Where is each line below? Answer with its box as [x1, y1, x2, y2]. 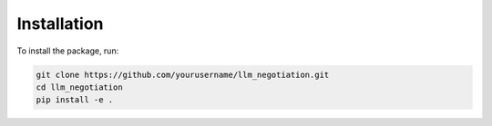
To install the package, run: [16, 45, 119, 56]
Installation [16, 14, 104, 34]
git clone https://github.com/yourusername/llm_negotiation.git [36, 69, 330, 80]
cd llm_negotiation [36, 82, 123, 92]
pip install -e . [36, 95, 114, 105]
